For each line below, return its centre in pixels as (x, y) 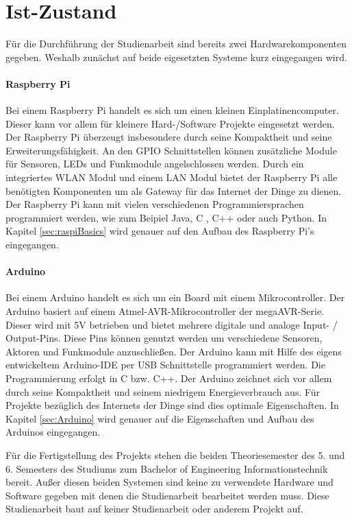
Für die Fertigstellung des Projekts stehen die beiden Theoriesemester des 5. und (175, 454)
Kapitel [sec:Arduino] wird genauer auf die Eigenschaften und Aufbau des (160, 418)
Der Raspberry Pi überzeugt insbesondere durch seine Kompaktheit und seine (169, 137)
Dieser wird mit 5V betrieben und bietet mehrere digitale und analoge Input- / (172, 324)
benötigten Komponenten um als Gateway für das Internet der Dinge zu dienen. (174, 190)
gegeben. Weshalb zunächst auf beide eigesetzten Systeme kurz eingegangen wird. (176, 57)
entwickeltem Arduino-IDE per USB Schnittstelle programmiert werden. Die (165, 365)
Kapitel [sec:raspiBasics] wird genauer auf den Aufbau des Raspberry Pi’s (160, 231)
